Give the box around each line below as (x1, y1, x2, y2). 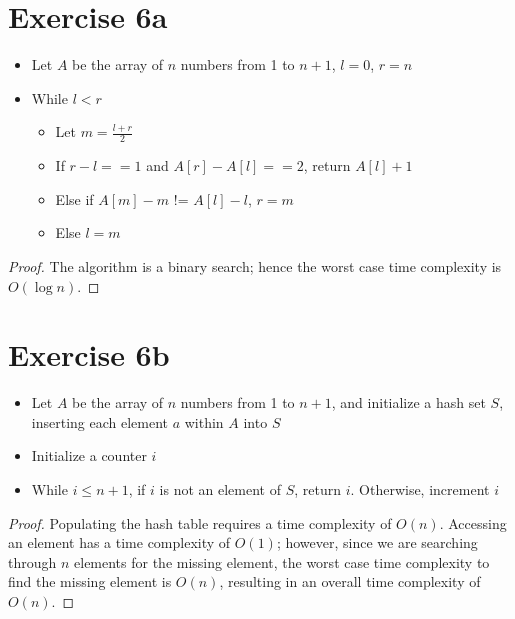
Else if (55, 188, 94, 209)
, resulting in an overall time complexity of (219, 571, 481, 592)
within (184, 411, 224, 432)
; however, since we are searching (276, 532, 478, 553)
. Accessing (439, 512, 507, 533)
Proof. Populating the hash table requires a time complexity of (8, 512, 392, 533)
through (8, 551, 57, 572)
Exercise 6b (8, 334, 170, 375)
